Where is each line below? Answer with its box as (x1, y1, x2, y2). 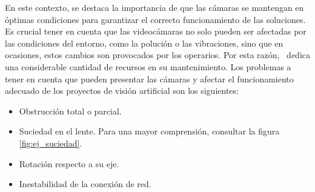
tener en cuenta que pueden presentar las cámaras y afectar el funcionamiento (5, 72, 294, 85)
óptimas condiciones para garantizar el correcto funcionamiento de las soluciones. (5, 13, 306, 25)
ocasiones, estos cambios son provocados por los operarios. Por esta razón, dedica (5, 48, 310, 61)
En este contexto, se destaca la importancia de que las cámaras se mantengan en (5, 1, 304, 13)
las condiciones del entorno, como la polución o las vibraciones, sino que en (5, 36, 283, 49)
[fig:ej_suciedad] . (19, 136, 82, 149)
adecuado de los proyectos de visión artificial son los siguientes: (5, 84, 239, 97)
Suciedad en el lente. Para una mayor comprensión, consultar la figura (19, 125, 280, 137)
